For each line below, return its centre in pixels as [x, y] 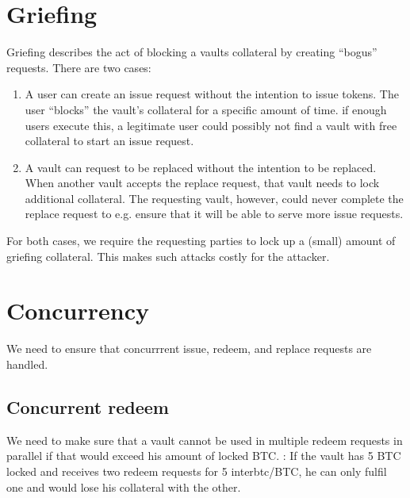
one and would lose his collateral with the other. [124, 487]
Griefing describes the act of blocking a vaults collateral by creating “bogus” [192, 52]
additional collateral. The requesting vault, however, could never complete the [214, 198]
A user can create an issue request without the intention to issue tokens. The [212, 94]
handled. [27, 364]
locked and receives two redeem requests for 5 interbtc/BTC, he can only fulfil [197, 471]
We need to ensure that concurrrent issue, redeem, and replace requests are [189, 349]
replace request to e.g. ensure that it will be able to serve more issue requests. [214, 214]
